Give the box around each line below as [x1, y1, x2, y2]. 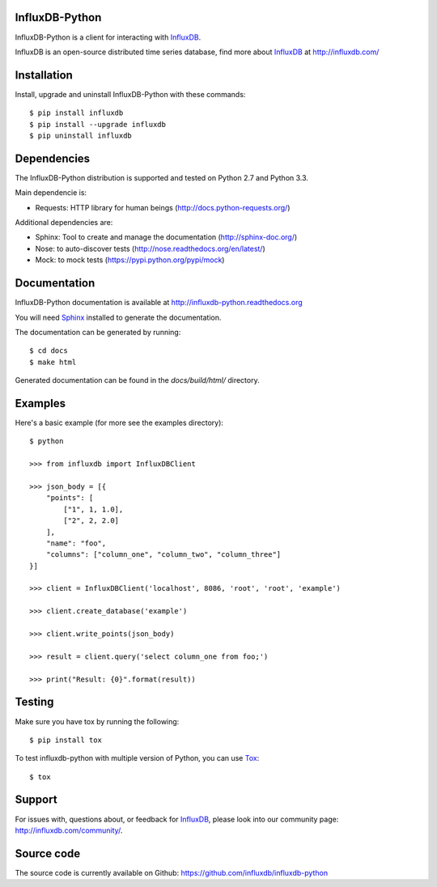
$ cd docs [29, 346, 68, 355]
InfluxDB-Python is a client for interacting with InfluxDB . [15, 32, 202, 42]
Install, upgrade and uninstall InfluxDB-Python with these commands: [15, 89, 246, 99]
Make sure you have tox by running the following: [15, 716, 180, 726]
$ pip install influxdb [29, 108, 124, 117]
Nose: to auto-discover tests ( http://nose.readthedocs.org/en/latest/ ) [35, 244, 266, 253]
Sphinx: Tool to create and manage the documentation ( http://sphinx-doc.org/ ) [35, 232, 298, 242]
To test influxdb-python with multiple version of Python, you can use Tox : [15, 753, 260, 763]
